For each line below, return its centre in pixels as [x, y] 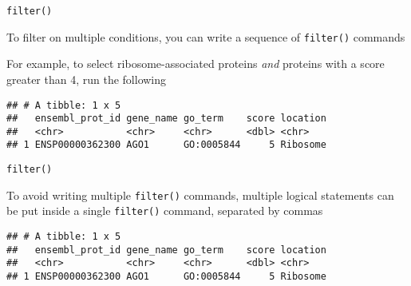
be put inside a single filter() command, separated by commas [165, 211]
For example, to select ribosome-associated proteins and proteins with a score [196, 64]
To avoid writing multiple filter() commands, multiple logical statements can [200, 195]
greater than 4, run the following [87, 79]
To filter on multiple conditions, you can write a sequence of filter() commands [206, 36]
